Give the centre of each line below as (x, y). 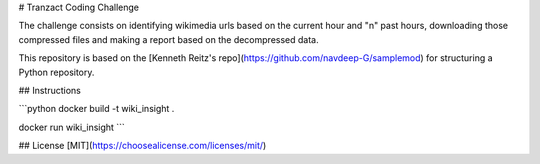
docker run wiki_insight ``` (71, 127)
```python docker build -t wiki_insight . (96, 109)
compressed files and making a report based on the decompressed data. (168, 39)
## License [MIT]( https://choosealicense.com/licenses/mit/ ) (142, 146)
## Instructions (50, 90)
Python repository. (56, 72)
